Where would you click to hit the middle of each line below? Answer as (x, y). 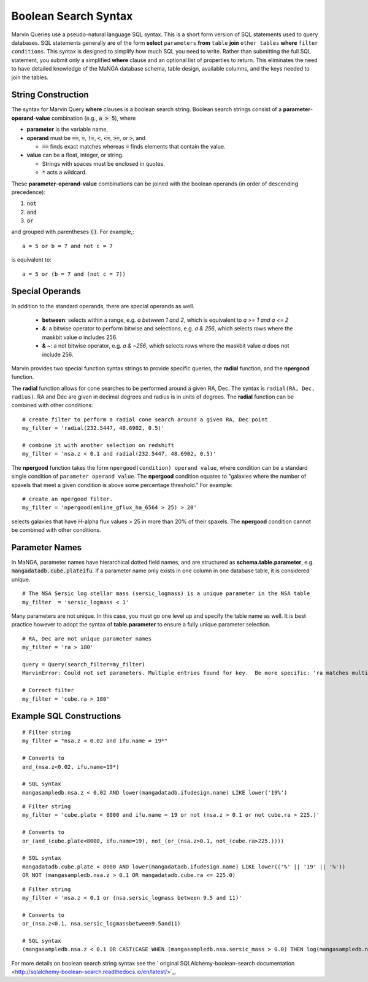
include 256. (58, 354)
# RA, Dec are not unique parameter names (87, 638)
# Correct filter (48, 690)
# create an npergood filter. (68, 499)
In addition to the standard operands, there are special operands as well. (103, 306)
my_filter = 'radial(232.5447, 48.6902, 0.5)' (94, 428)
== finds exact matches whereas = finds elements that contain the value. (134, 146)
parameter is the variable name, (67, 130)
